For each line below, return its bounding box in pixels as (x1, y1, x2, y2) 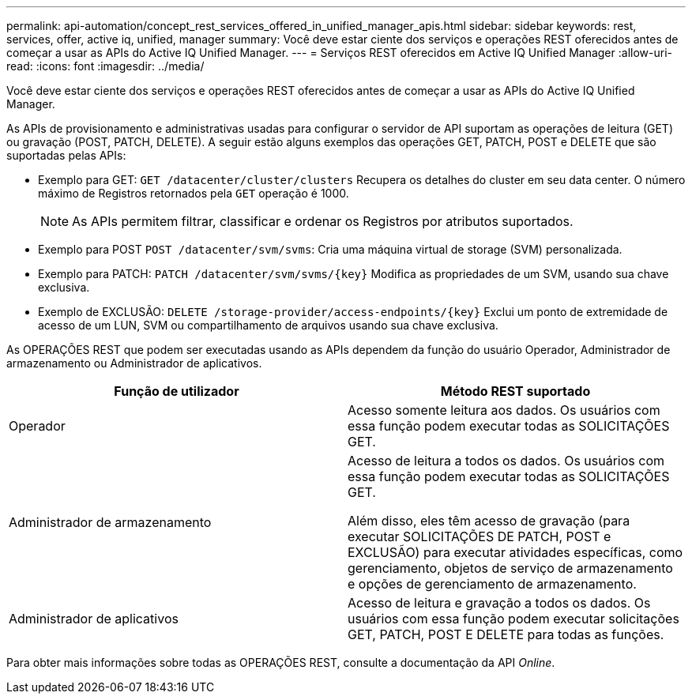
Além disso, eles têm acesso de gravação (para (348, 513, 630, 529)
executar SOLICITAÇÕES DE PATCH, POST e (348, 529, 611, 544)
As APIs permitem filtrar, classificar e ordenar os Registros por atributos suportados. (72, 213, 574, 229)
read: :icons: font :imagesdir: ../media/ (6, 59, 205, 73)
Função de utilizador (114, 383, 239, 399)
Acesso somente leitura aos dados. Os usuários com (348, 402, 660, 418)
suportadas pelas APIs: (6, 149, 126, 162)
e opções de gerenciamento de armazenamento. (348, 576, 637, 592)
